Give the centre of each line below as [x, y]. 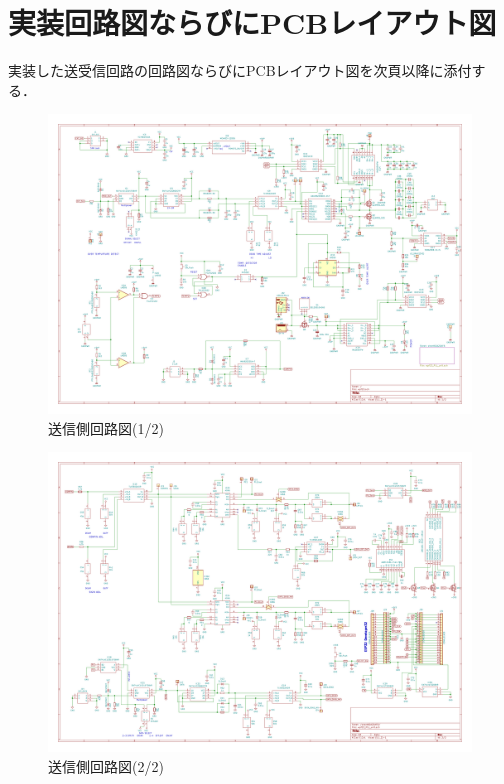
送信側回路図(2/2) [106, 765]
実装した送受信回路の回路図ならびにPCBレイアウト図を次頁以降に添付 [240, 70]
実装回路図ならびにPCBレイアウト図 [252, 22]
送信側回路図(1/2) [106, 427]
